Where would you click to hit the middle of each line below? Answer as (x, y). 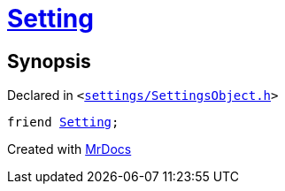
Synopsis (49, 61)
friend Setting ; (63, 122)
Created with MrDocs (69, 149)
